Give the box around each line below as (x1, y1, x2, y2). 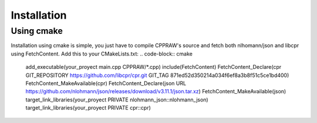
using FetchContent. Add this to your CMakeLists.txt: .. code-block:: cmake (11, 50, 193, 57)
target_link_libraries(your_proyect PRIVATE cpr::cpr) (25, 104, 151, 111)
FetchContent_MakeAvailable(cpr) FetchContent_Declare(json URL (25, 79, 187, 87)
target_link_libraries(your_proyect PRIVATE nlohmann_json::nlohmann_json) (25, 96, 208, 103)
